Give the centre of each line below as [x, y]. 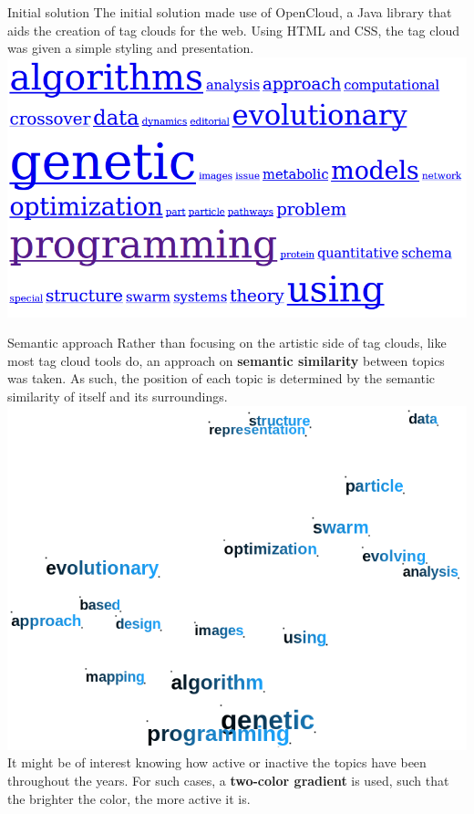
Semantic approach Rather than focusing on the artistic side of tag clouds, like [227, 343]
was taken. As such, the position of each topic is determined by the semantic [222, 378]
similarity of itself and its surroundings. [118, 396]
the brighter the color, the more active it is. [129, 798]
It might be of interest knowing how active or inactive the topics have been [217, 762]
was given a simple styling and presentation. [131, 48]
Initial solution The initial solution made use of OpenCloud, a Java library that [230, 12]
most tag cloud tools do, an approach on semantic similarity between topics [226, 360]
